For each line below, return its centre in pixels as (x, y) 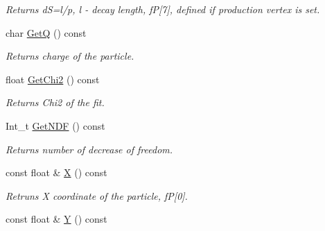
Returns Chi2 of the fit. (55, 102)
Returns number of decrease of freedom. (89, 149)
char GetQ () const (46, 32)
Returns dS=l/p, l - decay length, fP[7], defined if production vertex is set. (163, 9)
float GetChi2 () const (53, 79)
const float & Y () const (56, 219)
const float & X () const (56, 172)
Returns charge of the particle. (70, 56)
